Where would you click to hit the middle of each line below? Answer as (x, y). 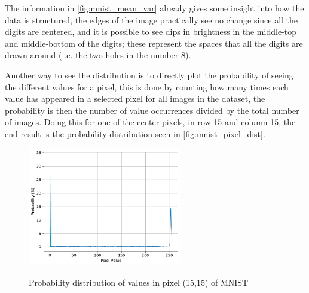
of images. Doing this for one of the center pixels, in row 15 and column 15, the (150, 122)
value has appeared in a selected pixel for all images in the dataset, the (135, 99)
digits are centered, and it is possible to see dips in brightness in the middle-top (151, 31)
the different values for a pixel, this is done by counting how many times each (147, 87)
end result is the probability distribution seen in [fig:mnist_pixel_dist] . (135, 133)
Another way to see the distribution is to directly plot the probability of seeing (149, 75)
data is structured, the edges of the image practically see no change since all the (152, 19)
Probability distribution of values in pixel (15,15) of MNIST (139, 283)
